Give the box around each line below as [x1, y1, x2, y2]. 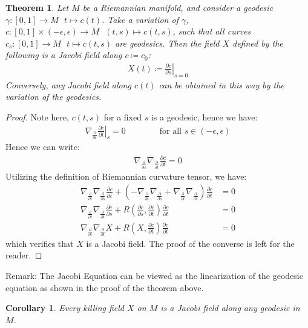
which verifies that [5, 237, 74, 249]
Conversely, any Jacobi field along [5, 78, 131, 91]
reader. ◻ [5, 249, 42, 261]
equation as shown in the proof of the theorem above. [5, 281, 204, 294]
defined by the [232, 36, 283, 49]
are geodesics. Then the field [115, 36, 220, 49]
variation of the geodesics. [5, 90, 102, 103]
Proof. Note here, [5, 110, 69, 123]
